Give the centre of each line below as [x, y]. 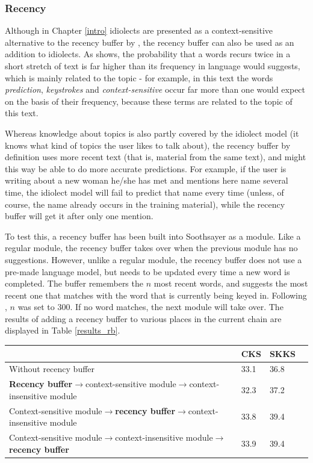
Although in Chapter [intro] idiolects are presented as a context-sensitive [139, 30]
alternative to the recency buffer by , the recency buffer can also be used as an [150, 42]
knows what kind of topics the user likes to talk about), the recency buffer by [148, 145]
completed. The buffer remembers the [74, 283]
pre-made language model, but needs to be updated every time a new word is [147, 271]
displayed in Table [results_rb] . [63, 330]
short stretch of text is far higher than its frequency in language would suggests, [153, 66]
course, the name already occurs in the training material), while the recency [145, 204]
